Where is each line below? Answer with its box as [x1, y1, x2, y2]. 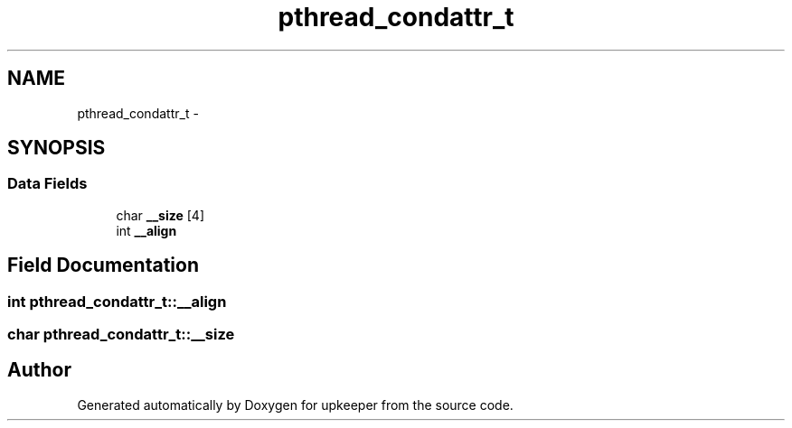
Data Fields [7, 174, 88, 193]
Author [7, 358, 71, 382]
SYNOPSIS [7, 136, 106, 160]
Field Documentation [7, 254, 199, 277]
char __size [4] [116, 207, 204, 223]
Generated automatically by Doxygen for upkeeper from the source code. [77, 396, 514, 413]
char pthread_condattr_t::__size [7, 325, 235, 344]
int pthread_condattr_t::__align [7, 292, 227, 311]
